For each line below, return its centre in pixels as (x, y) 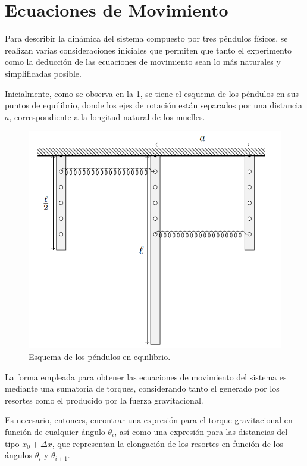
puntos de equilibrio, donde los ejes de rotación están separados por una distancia (154, 105)
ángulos (18, 455)
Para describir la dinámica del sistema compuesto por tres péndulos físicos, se (146, 38)
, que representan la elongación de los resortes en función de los (167, 443)
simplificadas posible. (43, 73)
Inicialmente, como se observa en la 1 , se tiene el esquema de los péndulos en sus (152, 93)
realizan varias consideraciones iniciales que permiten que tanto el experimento (148, 50)
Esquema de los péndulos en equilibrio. (100, 357)
